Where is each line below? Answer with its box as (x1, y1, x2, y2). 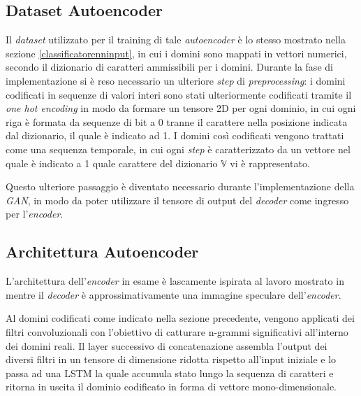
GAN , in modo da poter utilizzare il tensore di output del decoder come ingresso (6, 192, 349, 207)
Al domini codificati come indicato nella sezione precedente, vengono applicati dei (6, 311, 355, 325)
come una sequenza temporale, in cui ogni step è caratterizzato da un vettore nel (6, 141, 351, 156)
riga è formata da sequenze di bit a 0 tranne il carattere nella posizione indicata (6, 114, 348, 129)
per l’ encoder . (6, 206, 64, 221)
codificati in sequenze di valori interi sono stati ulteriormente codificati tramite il (6, 87, 352, 101)
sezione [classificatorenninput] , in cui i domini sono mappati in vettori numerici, (6, 45, 347, 60)
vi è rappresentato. (230, 155, 310, 170)
